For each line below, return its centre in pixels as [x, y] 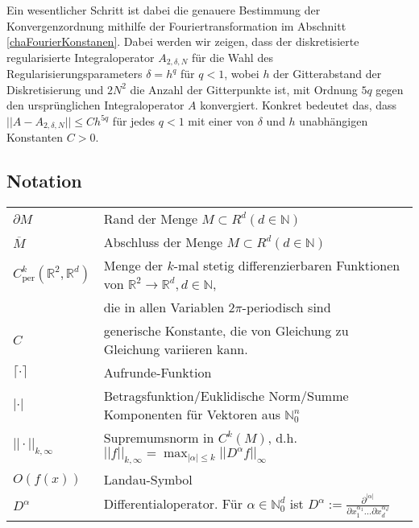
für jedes [134, 121]
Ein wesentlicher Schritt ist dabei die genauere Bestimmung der [164, 10]
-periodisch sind [286, 307]
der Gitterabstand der [328, 74]
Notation [44, 181]
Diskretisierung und [55, 89]
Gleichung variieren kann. [176, 349]
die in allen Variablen [164, 307]
